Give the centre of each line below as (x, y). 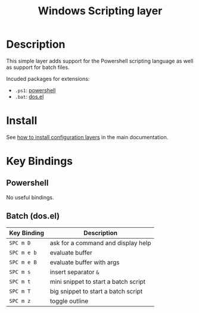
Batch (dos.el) (33, 216)
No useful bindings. (30, 197)
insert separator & (74, 272)
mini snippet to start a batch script (98, 281)
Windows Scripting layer (100, 11)
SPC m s (20, 272)
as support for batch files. (38, 67)
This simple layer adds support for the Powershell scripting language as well (100, 61)
